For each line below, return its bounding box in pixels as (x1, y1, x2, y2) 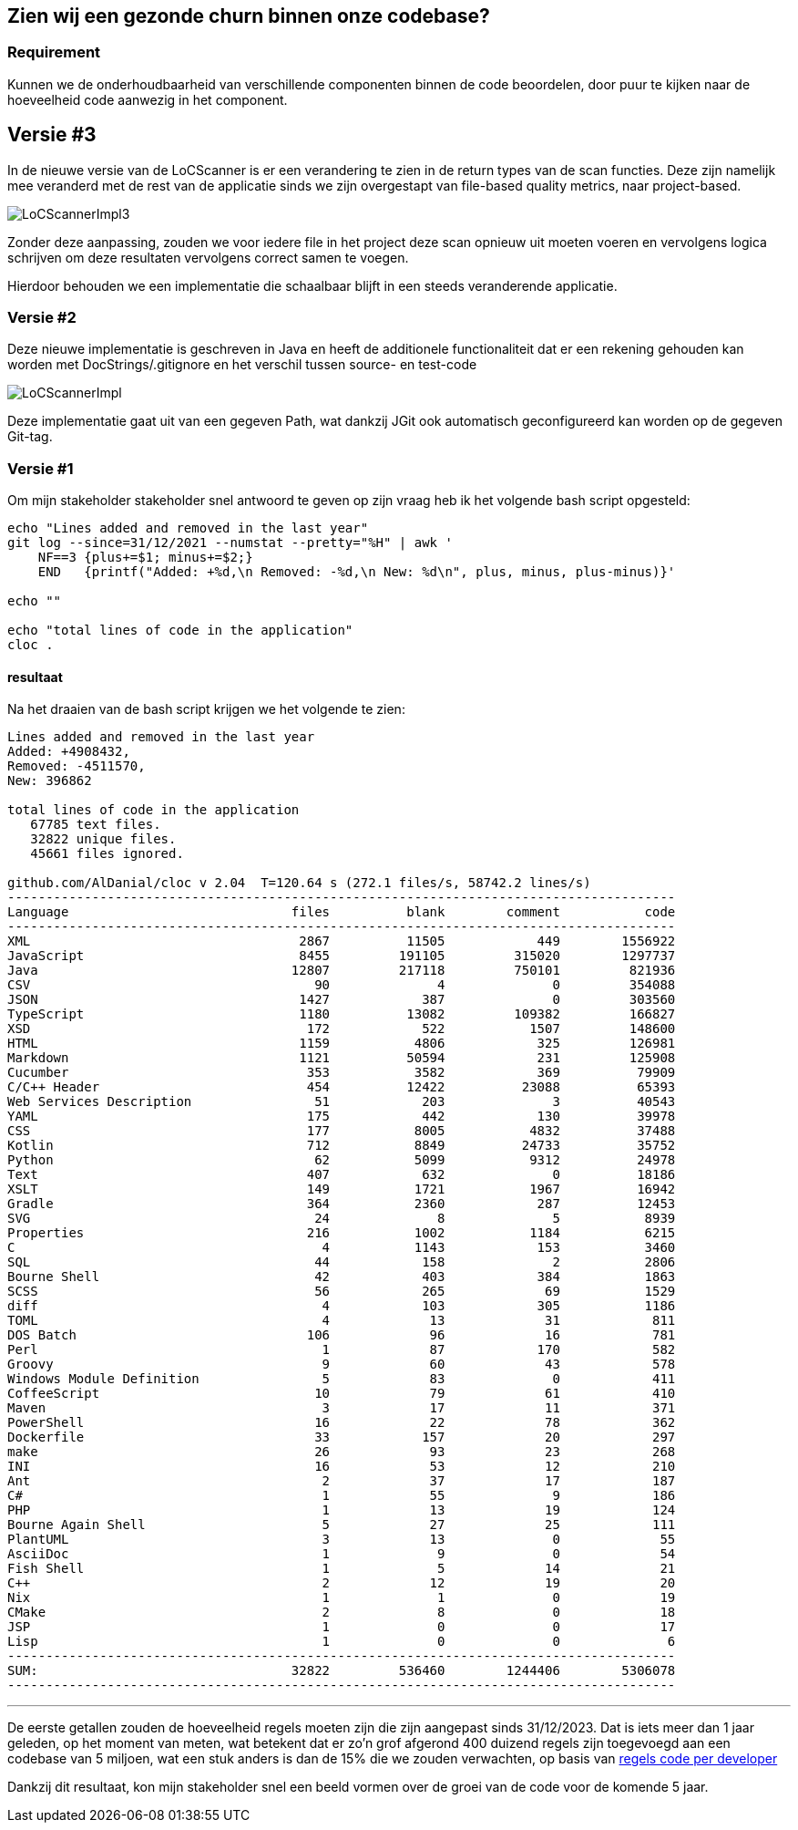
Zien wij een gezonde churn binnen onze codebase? (7, 5, 490, 27)
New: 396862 (7, 773, 92, 789)
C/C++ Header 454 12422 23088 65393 (7, 1080, 676, 1095)
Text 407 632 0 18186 (7, 1167, 676, 1183)
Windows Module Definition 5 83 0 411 (7, 1371, 676, 1387)
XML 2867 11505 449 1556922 (7, 934, 676, 949)
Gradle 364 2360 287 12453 (7, 1196, 676, 1212)
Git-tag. (7, 429, 53, 445)
